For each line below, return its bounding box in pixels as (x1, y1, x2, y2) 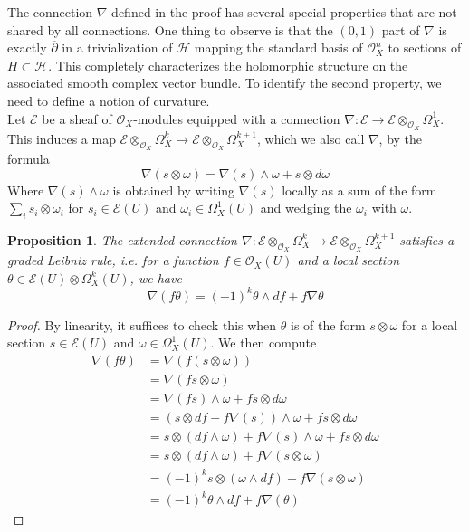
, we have (129, 268, 182, 287)
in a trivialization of (62, 38, 173, 57)
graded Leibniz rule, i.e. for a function (7, 251, 219, 270)
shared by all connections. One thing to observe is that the (7, 20, 333, 39)
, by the (378, 128, 423, 147)
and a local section (297, 251, 400, 270)
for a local (401, 315, 458, 334)
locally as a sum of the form (282, 180, 437, 199)
